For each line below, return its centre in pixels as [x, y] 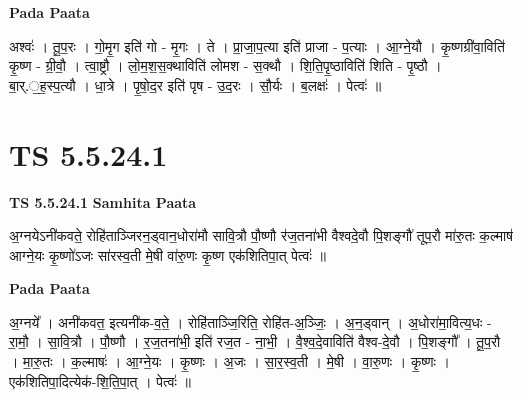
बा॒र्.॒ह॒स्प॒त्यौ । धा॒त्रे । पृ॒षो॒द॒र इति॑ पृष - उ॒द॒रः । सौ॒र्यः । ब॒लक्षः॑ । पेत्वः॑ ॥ [195, 84]
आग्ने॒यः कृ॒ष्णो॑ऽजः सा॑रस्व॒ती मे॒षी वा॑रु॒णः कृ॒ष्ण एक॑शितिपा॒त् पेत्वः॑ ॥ [167, 254]
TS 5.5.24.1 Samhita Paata [103, 201]
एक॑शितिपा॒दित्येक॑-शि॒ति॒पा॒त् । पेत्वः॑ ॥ [100, 380]
